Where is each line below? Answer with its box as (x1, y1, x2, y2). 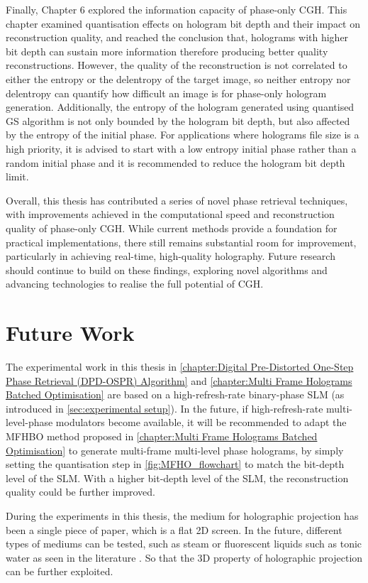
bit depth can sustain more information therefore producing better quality (6, 43, 328, 58)
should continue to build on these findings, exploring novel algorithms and (6, 262, 328, 277)
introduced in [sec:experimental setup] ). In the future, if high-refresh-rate (6, 401, 323, 415)
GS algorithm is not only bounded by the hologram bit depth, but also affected (6, 113, 350, 128)
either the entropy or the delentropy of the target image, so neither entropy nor (6, 71, 351, 86)
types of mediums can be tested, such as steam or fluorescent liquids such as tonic (6, 536, 362, 551)
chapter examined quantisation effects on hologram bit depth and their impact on (6, 16, 361, 31)
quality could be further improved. (6, 484, 155, 499)
